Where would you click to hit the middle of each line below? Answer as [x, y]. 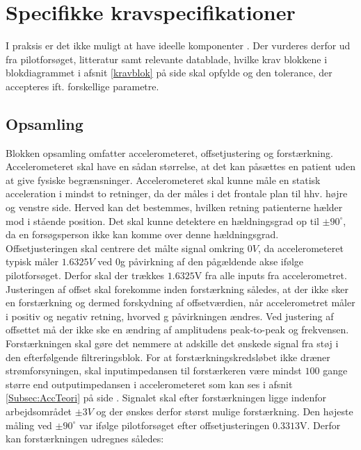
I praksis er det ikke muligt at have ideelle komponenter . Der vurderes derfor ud [178, 45]
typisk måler [32, 261]
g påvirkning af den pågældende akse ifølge [212, 261]
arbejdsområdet [39, 411]
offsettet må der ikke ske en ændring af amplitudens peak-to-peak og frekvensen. [177, 330]
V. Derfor [320, 425]
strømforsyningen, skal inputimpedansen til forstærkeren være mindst [154, 370]
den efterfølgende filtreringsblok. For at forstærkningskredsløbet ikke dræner [168, 357]
